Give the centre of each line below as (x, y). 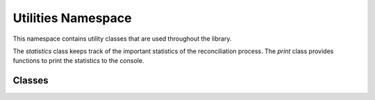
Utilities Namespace (72, 18)
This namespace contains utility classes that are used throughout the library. (122, 39)
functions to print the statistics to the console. (78, 61)
